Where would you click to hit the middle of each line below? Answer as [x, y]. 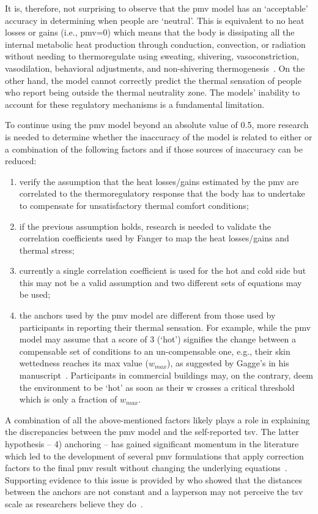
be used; [35, 294]
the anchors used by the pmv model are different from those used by [147, 315]
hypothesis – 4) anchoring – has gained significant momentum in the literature [152, 444]
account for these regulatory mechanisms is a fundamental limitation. [135, 104]
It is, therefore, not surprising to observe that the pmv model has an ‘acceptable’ [157, 8]
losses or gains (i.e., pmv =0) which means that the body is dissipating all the [150, 32]
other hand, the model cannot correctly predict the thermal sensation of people [153, 80]
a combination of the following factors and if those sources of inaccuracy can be [154, 149]
